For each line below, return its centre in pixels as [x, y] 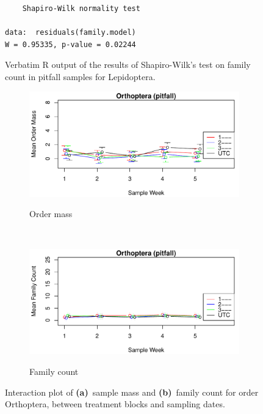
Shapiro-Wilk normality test [81, 9]
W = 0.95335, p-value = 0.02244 [70, 44]
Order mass [51, 214]
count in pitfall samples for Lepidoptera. [80, 76]
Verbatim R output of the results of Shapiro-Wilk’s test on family [128, 65]
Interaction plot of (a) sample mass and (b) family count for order [132, 392]
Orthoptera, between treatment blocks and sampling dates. [115, 404]
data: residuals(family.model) [70, 33]
